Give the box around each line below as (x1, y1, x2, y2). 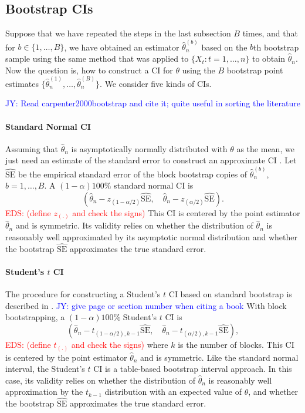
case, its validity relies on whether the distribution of (5, 374, 195, 386)
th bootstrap (253, 41, 299, 53)
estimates (5, 77, 39, 89)
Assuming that (5, 142, 58, 155)
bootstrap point (226, 63, 283, 76)
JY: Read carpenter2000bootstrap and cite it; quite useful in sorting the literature (5, 97, 300, 109)
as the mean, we (236, 142, 294, 155)
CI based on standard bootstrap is (168, 288, 292, 300)
